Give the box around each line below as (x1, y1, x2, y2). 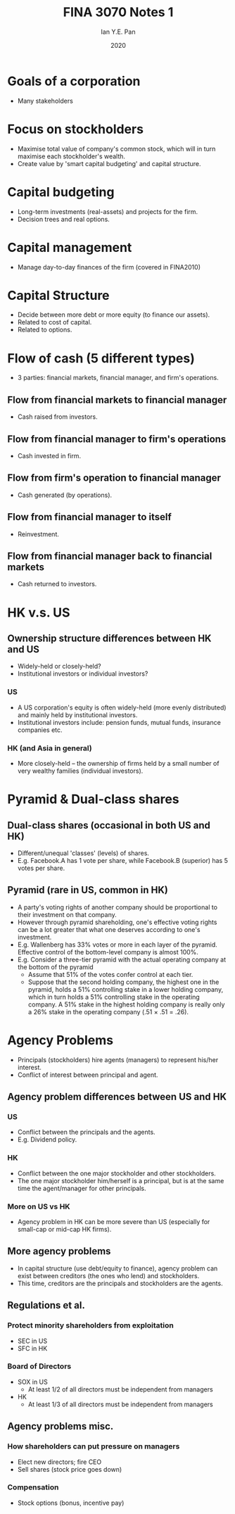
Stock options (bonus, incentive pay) (17, 1499, 125, 1507)
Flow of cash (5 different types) (7, 350, 195, 366)
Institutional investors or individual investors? (17, 669, 148, 678)
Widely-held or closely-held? (17, 662, 101, 671)
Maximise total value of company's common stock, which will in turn (17, 144, 216, 153)
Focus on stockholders (7, 121, 144, 137)
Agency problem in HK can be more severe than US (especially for (17, 1218, 210, 1226)
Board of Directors (7, 1361, 72, 1371)
